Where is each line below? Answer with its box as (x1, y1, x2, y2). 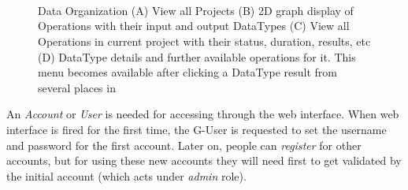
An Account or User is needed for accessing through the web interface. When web (6, 106, 399, 122)
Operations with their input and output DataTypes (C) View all (38, 17, 350, 34)
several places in (38, 79, 116, 95)
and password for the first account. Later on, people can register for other (6, 136, 362, 153)
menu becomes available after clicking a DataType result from (38, 64, 337, 80)
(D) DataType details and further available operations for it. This (38, 48, 356, 65)
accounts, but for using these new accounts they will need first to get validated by (6, 152, 402, 169)
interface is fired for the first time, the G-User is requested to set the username (6, 121, 387, 137)
